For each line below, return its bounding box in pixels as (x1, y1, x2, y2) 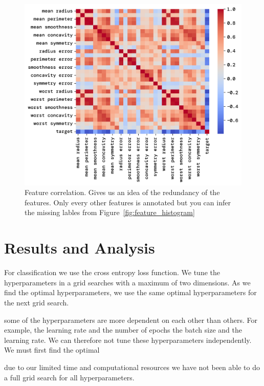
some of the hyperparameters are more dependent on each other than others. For (4, 314, 257, 325)
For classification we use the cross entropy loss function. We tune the (4, 267, 220, 278)
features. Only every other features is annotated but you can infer (25, 197, 231, 207)
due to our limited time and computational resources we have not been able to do (4, 361, 260, 372)
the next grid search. (4, 297, 69, 307)
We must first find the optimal (4, 344, 100, 355)
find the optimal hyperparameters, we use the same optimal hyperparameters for (4, 287, 257, 298)
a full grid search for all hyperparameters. (4, 372, 135, 382)
